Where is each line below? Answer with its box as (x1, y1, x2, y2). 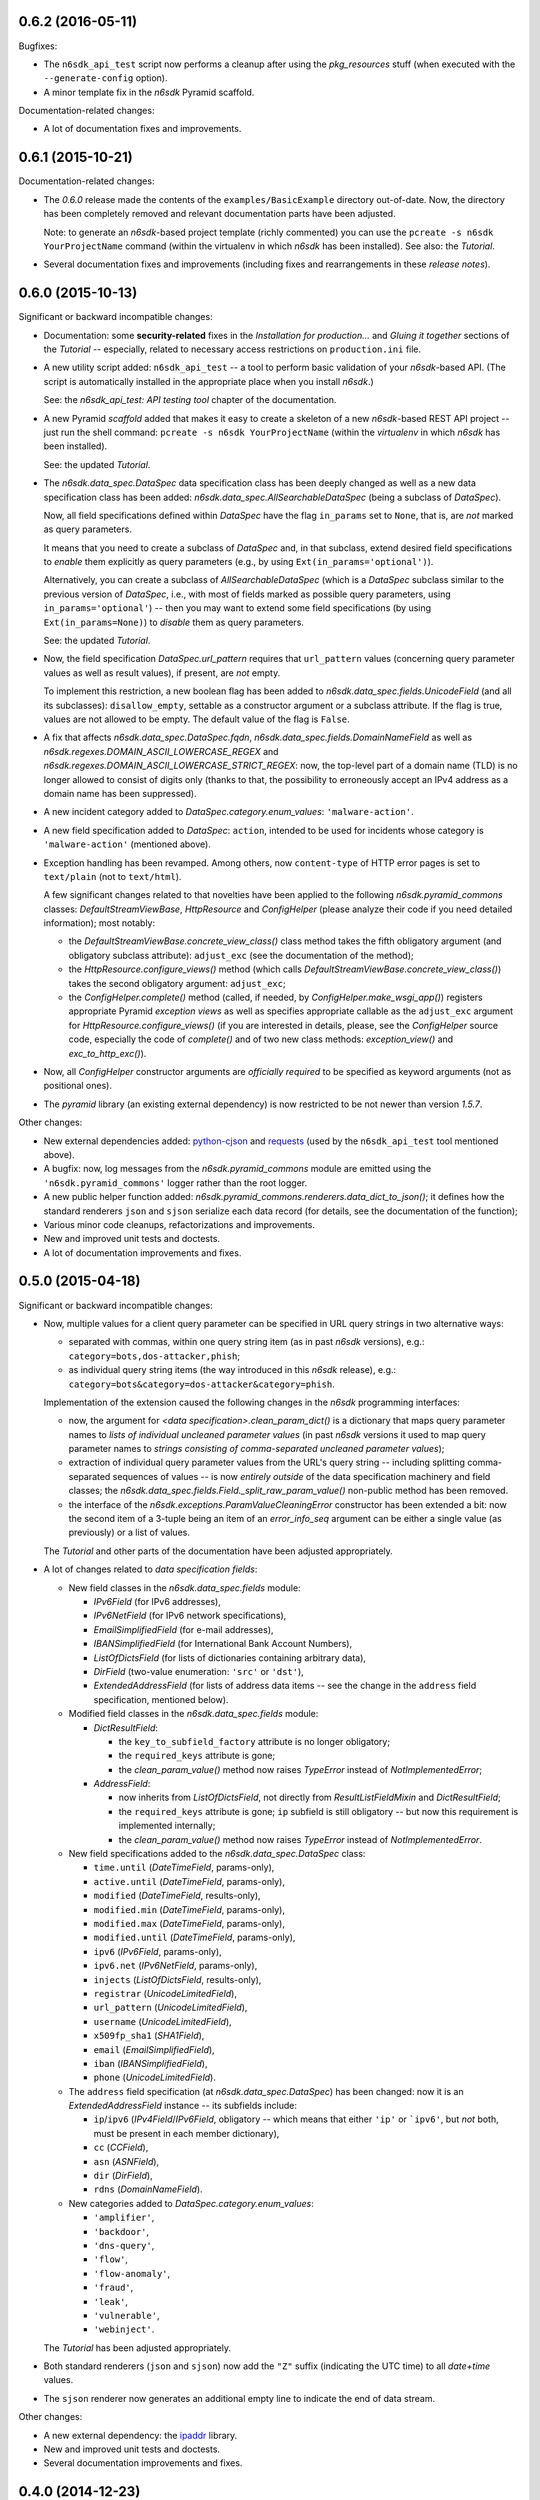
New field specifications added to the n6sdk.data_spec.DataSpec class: (68, 1848, 366, 1860)
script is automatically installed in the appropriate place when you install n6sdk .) (43, 375, 374, 387)
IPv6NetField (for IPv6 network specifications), (93, 1610, 287, 1622)
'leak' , (93, 2295, 129, 2307)
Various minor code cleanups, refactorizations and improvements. (43, 1218, 315, 1230)
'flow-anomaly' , (93, 2267, 171, 2279)
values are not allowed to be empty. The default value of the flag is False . (43, 713, 350, 725)
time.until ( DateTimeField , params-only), (93, 1861, 275, 1874)
